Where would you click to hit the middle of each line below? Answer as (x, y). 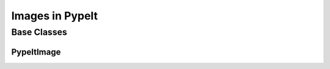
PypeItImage (36, 52)
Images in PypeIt (54, 16)
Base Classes (39, 32)
